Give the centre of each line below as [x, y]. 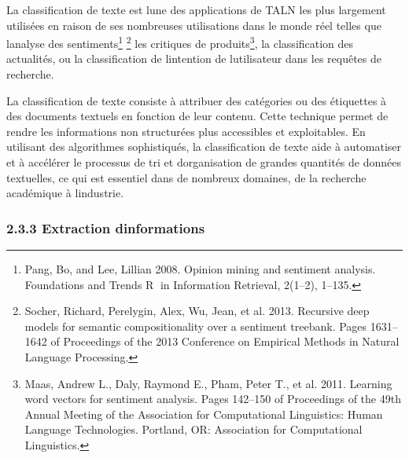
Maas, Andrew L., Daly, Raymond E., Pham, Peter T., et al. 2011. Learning [208, 383]
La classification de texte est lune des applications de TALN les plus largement [196, 9]
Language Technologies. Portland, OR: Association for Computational [193, 429]
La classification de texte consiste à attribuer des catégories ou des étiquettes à [197, 100]
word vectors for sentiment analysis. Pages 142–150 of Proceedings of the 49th [213, 399]
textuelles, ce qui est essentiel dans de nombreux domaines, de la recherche [186, 177]
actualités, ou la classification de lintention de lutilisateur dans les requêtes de [194, 59]
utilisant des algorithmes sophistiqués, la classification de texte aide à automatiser [204, 147]
